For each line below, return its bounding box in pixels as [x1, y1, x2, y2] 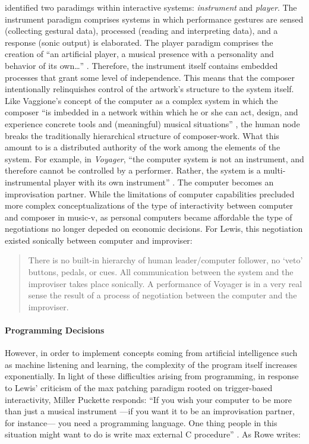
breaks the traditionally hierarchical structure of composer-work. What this [5, 129, 279, 141]
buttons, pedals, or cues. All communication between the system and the [28, 266, 294, 278]
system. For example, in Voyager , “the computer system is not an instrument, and [5, 152, 304, 165]
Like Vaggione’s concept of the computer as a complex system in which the [5, 94, 278, 106]
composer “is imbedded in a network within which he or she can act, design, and [5, 106, 298, 118]
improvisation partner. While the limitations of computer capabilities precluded [5, 187, 295, 200]
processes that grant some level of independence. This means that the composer [5, 71, 295, 83]
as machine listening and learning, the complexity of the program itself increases [5, 358, 298, 370]
